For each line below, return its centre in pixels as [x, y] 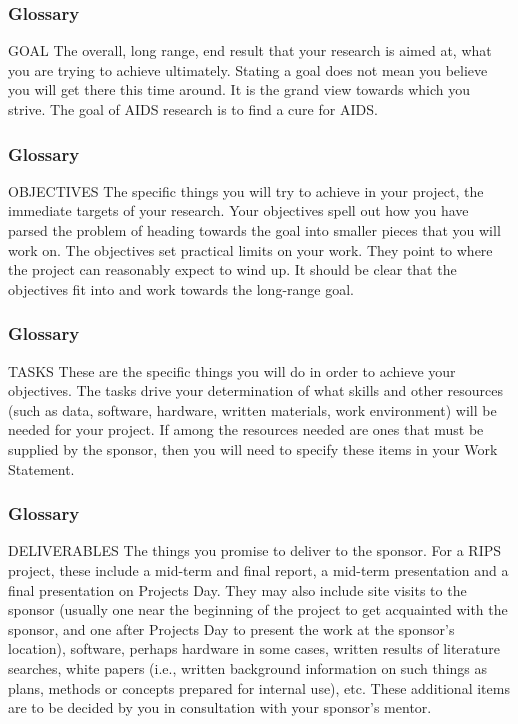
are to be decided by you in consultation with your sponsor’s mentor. [220, 707]
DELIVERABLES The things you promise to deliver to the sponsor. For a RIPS [255, 550]
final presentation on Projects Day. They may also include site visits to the [237, 589]
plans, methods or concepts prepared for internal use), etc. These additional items [259, 687]
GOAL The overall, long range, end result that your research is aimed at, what [250, 50]
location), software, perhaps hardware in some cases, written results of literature [254, 648]
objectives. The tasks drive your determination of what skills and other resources [256, 390]
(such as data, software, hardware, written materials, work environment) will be [252, 409]
